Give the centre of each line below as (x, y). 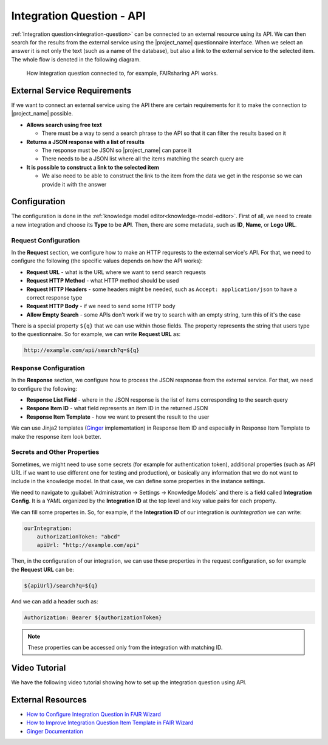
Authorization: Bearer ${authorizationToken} (93, 617)
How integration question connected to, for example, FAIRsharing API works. (122, 74)
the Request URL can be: (43, 569)
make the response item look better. (56, 436)
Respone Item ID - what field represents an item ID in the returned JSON (117, 408)
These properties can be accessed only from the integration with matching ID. (125, 648)
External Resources (49, 700)
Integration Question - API (78, 16)
